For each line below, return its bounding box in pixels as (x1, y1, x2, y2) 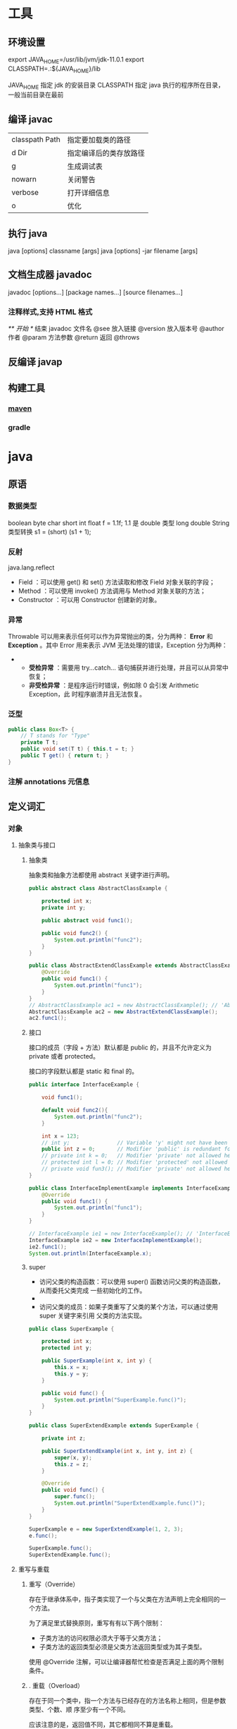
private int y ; (41, 904, 87, 912)
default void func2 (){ (41, 1107, 108, 1114)
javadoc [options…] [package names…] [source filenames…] (8, 288, 184, 296)
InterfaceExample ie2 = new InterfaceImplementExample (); (28, 1236, 203, 1243)
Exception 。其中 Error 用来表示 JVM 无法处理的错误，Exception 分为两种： (8, 641, 228, 649)
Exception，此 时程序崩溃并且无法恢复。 (28, 690, 146, 699)
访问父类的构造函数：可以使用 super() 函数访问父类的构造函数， (39, 1277, 224, 1286)
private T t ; (20, 739, 59, 746)
